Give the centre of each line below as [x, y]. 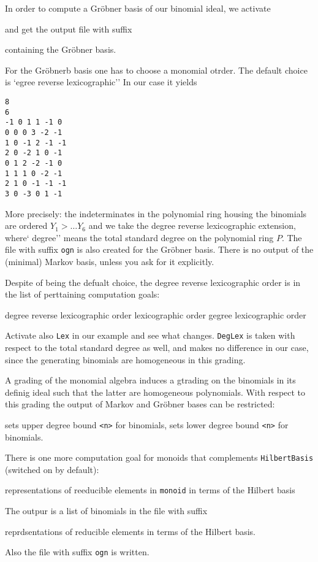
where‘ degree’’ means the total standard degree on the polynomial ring [139, 237]
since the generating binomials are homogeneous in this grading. [125, 359]
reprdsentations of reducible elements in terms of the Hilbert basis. [130, 531]
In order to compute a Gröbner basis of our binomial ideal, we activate [138, 8]
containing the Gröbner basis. [61, 49]
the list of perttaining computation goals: [82, 294]
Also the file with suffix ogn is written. [77, 552]
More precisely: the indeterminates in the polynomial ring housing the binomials [156, 213]
